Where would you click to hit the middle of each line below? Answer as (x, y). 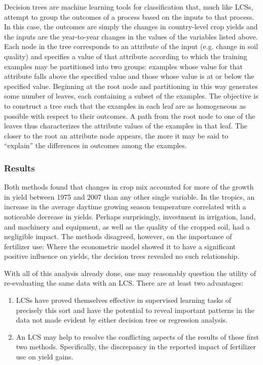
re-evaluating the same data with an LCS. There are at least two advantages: (124, 283)
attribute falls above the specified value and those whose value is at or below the (129, 76)
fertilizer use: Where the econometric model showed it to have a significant (120, 246)
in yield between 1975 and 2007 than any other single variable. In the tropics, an (129, 196)
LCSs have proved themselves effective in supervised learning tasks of (124, 300)
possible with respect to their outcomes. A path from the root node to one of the (130, 116)
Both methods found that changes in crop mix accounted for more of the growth (129, 187)
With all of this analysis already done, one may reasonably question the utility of (130, 273)
